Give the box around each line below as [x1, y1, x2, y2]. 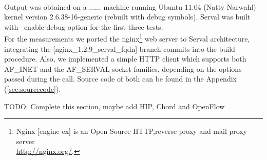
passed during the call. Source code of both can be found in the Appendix [4, 73, 237, 84]
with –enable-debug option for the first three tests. [4, 21, 163, 32]
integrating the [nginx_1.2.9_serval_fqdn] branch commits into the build [4, 43, 235, 54]
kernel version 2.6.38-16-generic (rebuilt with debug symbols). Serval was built [4, 11, 251, 22]
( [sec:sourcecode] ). [4, 84, 61, 94]
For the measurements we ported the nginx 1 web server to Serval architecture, [4, 32, 250, 44]
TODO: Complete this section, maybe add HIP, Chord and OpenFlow [4, 101, 225, 111]
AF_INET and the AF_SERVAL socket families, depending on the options [4, 63, 242, 74]
